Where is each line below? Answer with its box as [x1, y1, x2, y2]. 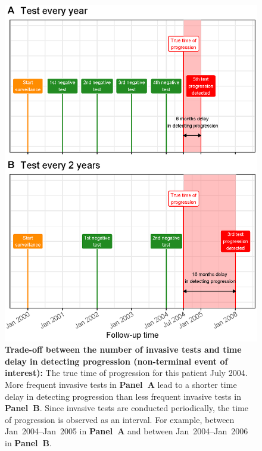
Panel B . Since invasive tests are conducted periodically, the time [5, 402, 248, 414]
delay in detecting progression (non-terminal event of [5, 354, 228, 367]
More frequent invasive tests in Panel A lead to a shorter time [5, 378, 237, 390]
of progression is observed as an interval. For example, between [5, 413, 235, 425]
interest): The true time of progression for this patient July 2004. [5, 366, 248, 379]
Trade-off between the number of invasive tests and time [5, 343, 242, 356]
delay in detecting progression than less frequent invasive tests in [5, 390, 241, 402]
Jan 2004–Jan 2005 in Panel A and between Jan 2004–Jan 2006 [5, 425, 248, 437]
